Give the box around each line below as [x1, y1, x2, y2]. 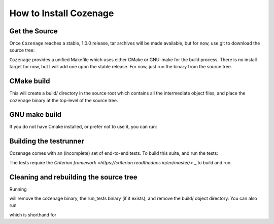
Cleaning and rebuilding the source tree [9, 172, 138, 182]
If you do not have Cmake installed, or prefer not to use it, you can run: [9, 124, 157, 130]
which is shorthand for [9, 211, 57, 217]
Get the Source [9, 27, 58, 35]
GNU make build [9, 110, 62, 119]
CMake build [9, 77, 50, 85]
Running [9, 186, 27, 192]
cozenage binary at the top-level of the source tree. [9, 97, 118, 103]
